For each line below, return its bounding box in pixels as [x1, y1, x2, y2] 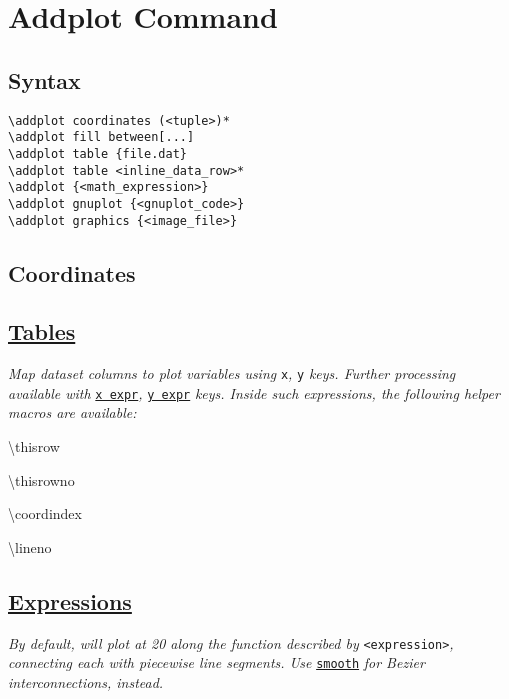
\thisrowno [8, 469, 75, 490]
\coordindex [8, 503, 82, 524]
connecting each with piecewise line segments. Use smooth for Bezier [8, 652, 425, 673]
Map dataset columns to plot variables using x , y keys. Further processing [8, 363, 456, 384]
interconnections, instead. [8, 671, 164, 692]
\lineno [8, 536, 52, 557]
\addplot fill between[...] [8, 130, 195, 145]
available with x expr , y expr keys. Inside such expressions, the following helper [8, 382, 500, 403]
